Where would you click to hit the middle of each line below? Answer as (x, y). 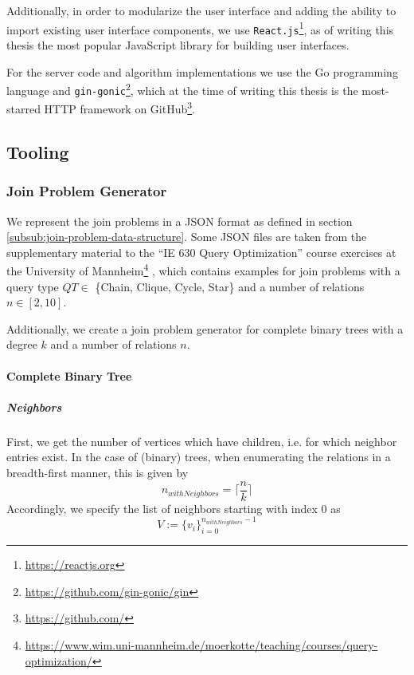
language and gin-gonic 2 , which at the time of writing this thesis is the (182, 89)
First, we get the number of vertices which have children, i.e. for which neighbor (202, 441)
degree (22, 344)
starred (23, 109)
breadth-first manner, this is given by (98, 472)
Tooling (38, 152)
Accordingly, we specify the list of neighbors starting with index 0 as (174, 508)
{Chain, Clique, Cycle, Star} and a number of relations (230, 286)
